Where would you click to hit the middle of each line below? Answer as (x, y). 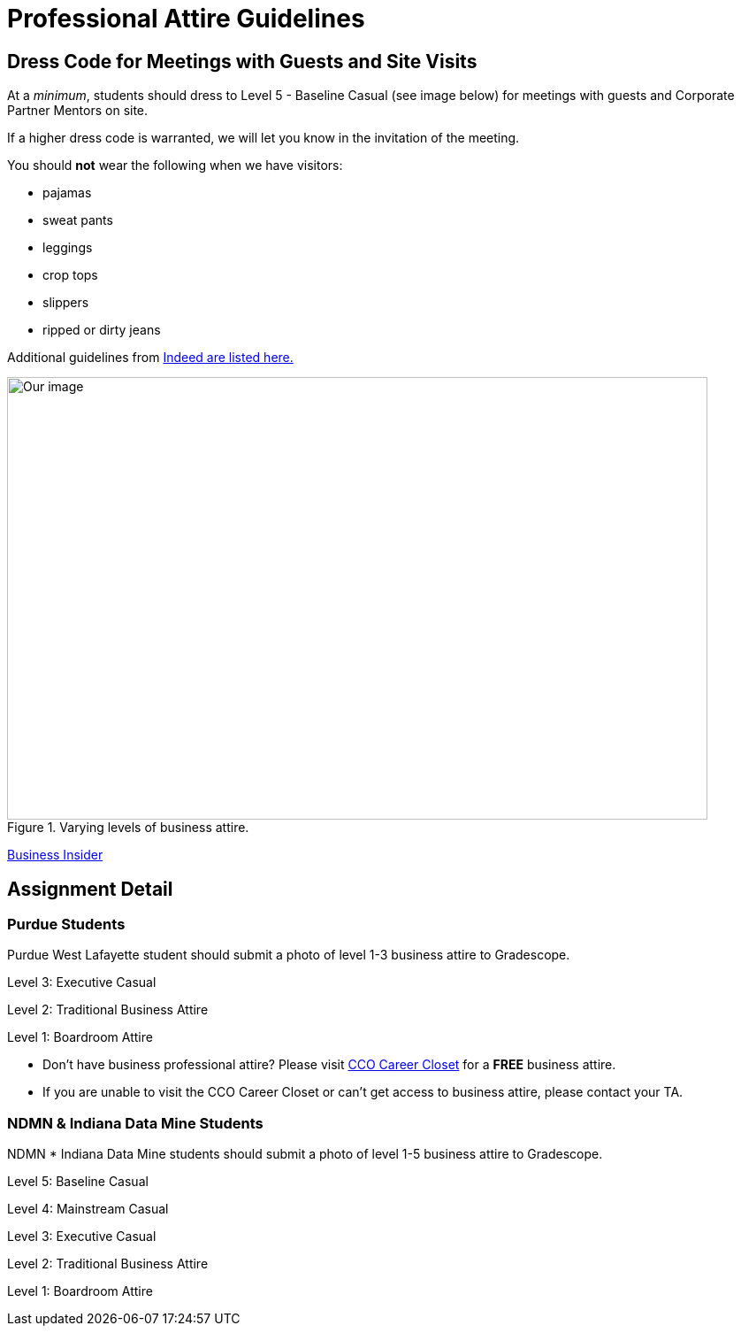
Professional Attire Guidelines (186, 19)
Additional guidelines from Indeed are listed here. (150, 358)
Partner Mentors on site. (78, 111)
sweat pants (78, 220)
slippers (66, 303)
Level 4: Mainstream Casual (88, 1209)
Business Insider (55, 855)
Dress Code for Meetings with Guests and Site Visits (242, 61)
